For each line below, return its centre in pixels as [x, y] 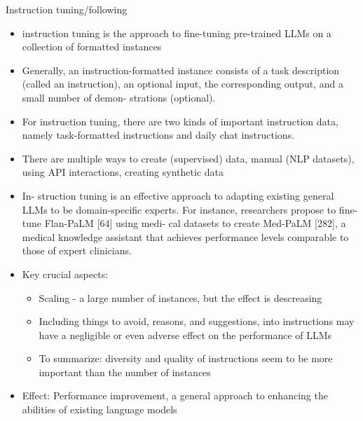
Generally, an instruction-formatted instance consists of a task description [181, 70]
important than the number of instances [125, 372]
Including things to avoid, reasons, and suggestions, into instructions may [197, 321]
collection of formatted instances [92, 47]
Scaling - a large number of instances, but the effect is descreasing [180, 297]
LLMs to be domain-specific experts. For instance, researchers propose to [179, 209]
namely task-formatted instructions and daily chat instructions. [158, 135]
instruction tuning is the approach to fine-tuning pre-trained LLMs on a [177, 33]
